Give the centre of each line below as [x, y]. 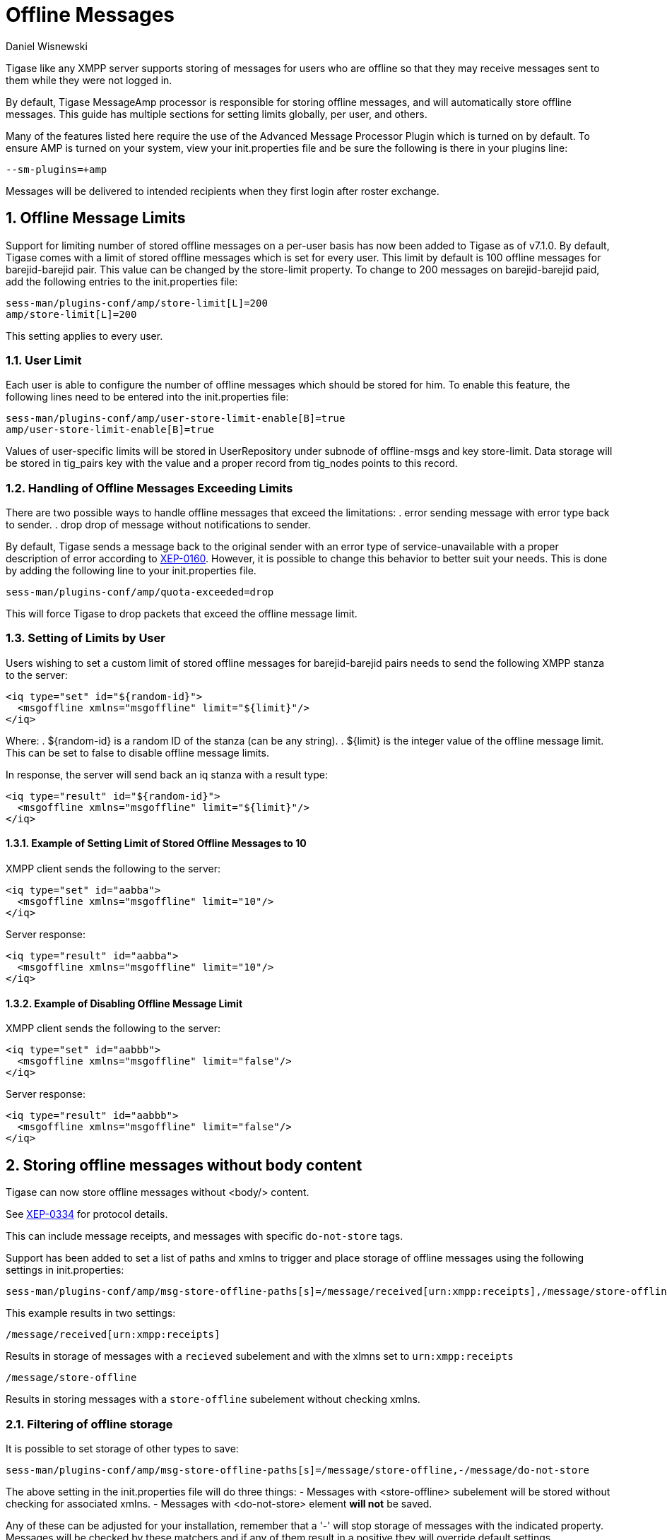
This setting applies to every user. [84, 336]
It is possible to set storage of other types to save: [122, 1448]
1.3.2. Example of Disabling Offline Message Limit [124, 1003]
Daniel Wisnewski [47, 46]
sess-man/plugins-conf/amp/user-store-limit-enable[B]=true [176, 419]
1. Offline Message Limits [96, 218]
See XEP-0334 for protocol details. [87, 1214]
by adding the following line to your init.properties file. [131, 571]
